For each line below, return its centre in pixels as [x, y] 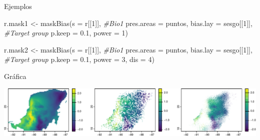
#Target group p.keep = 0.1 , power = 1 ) [66, 33]
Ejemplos [18, 6]
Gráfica [15, 76]
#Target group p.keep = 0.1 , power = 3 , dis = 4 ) [79, 59]
